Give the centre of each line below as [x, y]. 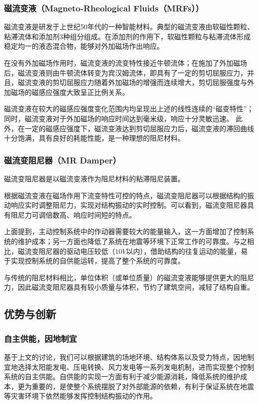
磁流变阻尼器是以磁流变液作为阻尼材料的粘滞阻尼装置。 [94, 178]
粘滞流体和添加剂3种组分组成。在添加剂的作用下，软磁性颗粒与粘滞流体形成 [127, 36]
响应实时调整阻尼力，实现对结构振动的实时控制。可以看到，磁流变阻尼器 [129, 205]
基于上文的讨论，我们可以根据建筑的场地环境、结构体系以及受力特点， [119, 357]
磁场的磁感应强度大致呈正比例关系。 [70, 92]
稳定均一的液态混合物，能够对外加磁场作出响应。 [84, 46]
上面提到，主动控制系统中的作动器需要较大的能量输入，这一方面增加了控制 [126, 231]
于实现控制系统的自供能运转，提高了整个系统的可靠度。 [94, 261]
